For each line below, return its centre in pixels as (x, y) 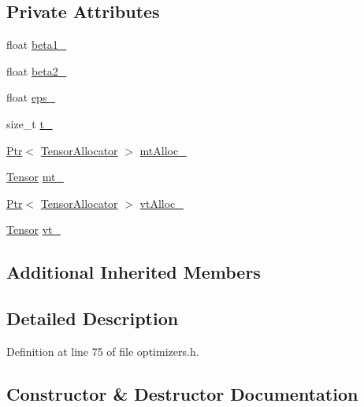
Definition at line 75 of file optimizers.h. (103, 351)
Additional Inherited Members (134, 272)
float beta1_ (37, 44)
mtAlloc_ (163, 150)
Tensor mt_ (35, 177)
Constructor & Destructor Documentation (182, 393)
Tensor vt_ (33, 229)
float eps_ (31, 97)
